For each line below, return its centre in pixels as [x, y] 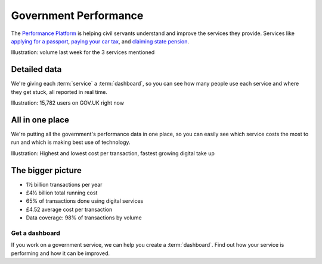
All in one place [40, 120]
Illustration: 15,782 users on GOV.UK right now [68, 103]
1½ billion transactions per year [64, 184]
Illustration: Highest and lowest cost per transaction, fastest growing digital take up [113, 153]
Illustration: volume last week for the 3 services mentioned [83, 52]
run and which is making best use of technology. [71, 142]
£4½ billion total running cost [62, 193]
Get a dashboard [35, 233]
